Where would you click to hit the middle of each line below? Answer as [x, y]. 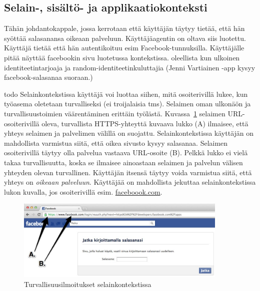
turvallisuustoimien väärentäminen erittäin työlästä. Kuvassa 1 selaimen [115, 113]
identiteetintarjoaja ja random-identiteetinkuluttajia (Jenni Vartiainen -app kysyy [130, 67]
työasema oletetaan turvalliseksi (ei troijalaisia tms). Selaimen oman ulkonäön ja [127, 104]
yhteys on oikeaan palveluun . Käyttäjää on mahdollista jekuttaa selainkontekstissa [130, 182]
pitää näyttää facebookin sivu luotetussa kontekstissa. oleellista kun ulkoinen [122, 57]
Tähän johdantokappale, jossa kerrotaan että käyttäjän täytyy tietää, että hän [124, 28]
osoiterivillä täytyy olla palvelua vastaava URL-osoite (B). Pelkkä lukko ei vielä [126, 152]
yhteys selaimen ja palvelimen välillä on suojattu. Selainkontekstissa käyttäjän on [129, 133]
